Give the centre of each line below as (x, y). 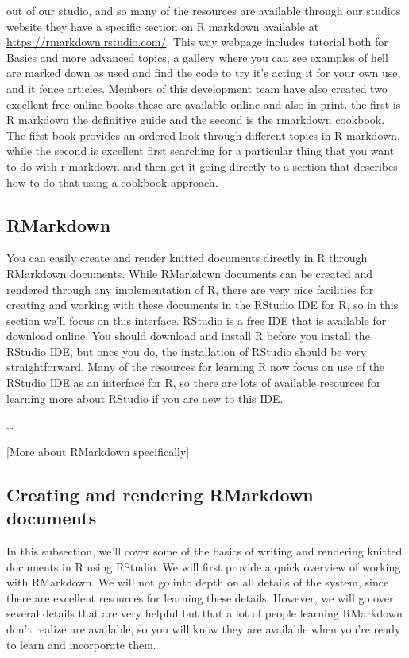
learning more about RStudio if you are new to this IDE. (145, 398)
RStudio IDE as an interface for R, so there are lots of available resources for (194, 383)
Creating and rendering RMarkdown (160, 494)
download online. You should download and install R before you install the (188, 336)
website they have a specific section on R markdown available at (163, 26)
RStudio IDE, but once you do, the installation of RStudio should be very (187, 351)
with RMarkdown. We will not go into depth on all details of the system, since (198, 582)
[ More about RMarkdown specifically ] (98, 451)
